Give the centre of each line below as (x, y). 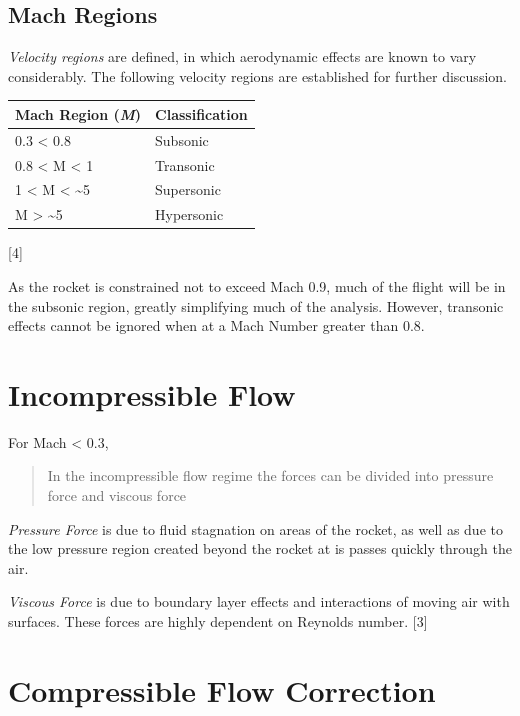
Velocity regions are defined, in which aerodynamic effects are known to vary (242, 56)
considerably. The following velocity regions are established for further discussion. (257, 75)
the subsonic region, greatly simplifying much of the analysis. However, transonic (256, 305)
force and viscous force (117, 495)
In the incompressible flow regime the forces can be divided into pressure (270, 475)
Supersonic (188, 189)
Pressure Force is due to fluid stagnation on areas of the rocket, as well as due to (255, 528)
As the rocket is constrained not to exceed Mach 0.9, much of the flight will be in (257, 285)
